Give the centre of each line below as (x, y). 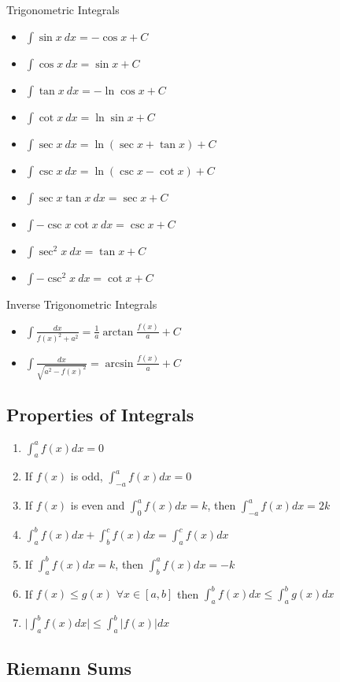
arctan (118, 332)
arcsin (119, 363)
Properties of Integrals (100, 414)
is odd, (87, 476)
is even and (98, 505)
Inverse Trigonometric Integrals (82, 304)
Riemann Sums (69, 667)
